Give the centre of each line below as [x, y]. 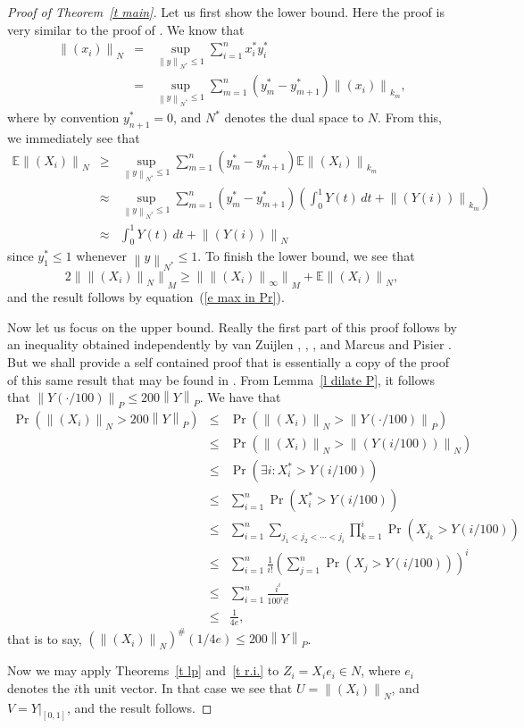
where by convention [63, 117]
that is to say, [45, 638]
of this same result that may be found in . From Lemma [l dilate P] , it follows [221, 379]
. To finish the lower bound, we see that [306, 256]
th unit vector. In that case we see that [185, 687]
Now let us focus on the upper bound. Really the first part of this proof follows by [232, 326]
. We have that [240, 397]
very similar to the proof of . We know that [126, 29]
